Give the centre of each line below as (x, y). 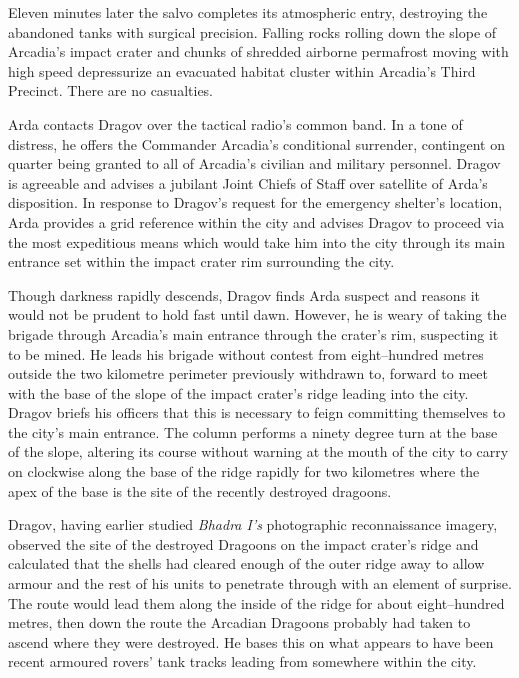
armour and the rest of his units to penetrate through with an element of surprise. (260, 583)
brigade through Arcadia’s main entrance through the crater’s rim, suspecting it (253, 333)
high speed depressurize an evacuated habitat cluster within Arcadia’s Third (242, 70)
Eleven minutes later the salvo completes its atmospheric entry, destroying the (248, 12)
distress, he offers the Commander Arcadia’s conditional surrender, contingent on (256, 143)
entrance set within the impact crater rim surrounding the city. (201, 261)
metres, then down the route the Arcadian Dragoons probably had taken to (239, 622)
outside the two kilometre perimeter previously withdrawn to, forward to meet (248, 373)
